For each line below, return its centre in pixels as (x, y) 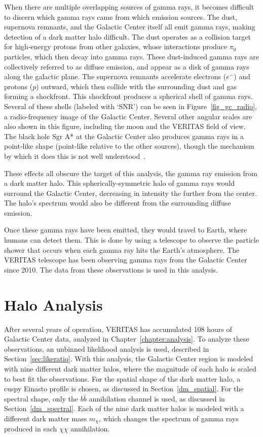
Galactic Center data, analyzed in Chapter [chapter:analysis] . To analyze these (127, 339)
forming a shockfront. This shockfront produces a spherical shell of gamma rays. (128, 96)
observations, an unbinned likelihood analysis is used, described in (107, 348)
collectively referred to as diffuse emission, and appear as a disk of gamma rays (127, 66)
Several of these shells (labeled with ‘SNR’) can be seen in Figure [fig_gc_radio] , (131, 106)
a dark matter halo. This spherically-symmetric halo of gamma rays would (120, 183)
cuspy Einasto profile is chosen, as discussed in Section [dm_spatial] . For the (124, 389)
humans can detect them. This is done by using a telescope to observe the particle (131, 240)
